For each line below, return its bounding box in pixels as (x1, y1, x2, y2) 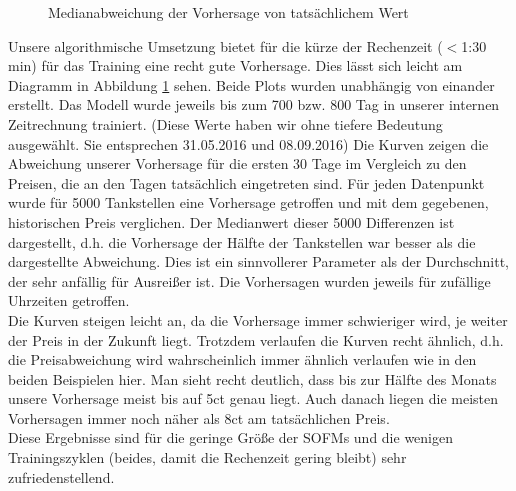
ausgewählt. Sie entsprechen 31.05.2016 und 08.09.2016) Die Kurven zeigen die (8, 133, 489, 154)
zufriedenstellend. (8, 466, 115, 487)
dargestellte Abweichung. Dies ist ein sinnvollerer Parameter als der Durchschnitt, (8, 251, 510, 272)
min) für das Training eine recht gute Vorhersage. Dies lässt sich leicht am (8, 55, 463, 76)
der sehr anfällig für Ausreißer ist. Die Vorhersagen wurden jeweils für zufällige (8, 270, 491, 291)
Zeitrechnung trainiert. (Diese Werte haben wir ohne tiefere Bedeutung (8, 113, 443, 134)
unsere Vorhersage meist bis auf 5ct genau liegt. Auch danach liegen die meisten (8, 388, 499, 409)
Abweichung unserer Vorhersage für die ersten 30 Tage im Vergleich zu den (8, 153, 467, 174)
